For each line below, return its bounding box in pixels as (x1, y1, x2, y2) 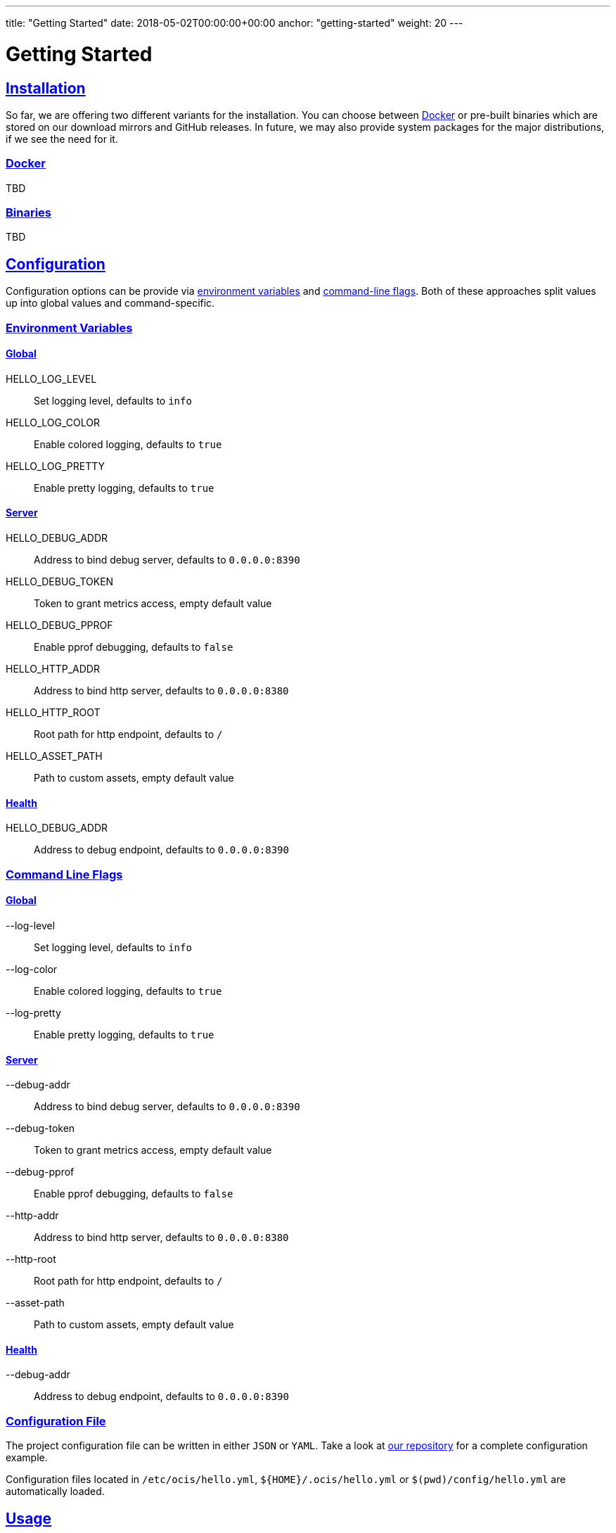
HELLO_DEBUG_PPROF (6, 619, 113, 632)
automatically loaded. (6, 1485, 105, 1498)
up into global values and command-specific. (6, 297, 215, 310)
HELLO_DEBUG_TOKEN (6, 575, 114, 588)
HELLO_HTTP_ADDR (6, 663, 100, 675)
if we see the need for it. (6, 132, 118, 145)
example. (6, 1451, 48, 1464)
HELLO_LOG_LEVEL (6, 372, 97, 385)
